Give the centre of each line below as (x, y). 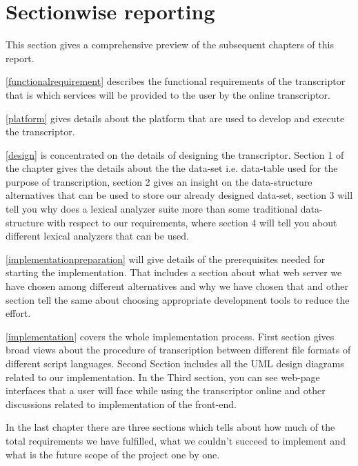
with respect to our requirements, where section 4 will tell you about (192, 222)
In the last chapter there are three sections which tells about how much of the (170, 427)
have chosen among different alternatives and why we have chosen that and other (177, 286)
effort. (18, 313)
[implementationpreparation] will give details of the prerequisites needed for (166, 259)
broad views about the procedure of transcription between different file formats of (178, 350)
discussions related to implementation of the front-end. (121, 404)
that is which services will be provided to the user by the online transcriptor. (168, 94)
